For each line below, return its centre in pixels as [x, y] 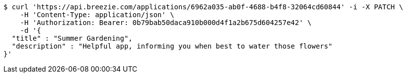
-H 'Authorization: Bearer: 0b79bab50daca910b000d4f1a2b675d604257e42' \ [166, 23]
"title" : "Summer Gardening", [72, 38]
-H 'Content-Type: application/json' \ [97, 15]
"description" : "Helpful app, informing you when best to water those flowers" [172, 46]
